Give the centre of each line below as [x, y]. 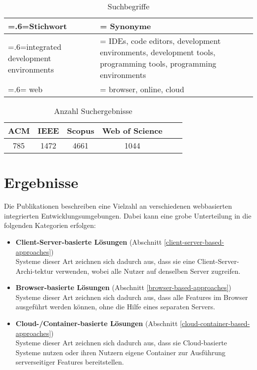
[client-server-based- [194, 241]
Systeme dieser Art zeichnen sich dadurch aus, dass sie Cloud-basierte [121, 343]
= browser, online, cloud [142, 89]
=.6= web [25, 89]
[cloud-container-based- [215, 323]
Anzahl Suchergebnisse [93, 111]
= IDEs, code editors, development [160, 41]
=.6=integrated [35, 46]
